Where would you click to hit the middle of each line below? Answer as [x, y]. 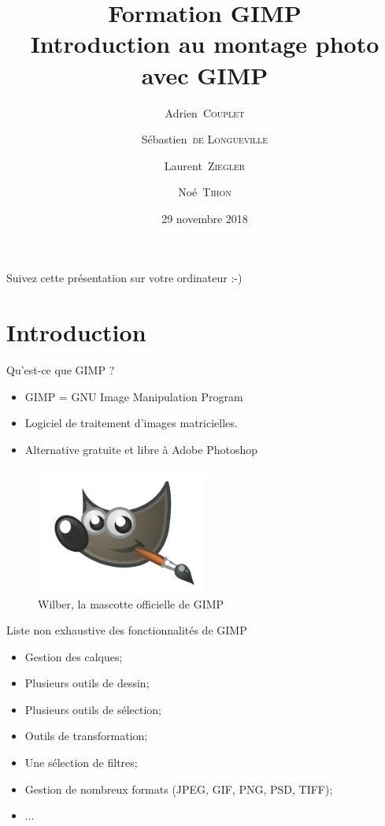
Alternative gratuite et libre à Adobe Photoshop [141, 449]
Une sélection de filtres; [81, 763]
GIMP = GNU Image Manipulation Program [134, 396]
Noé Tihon [205, 192]
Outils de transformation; [86, 736]
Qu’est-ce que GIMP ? [61, 370]
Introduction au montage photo [205, 44]
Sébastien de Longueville [205, 139]
